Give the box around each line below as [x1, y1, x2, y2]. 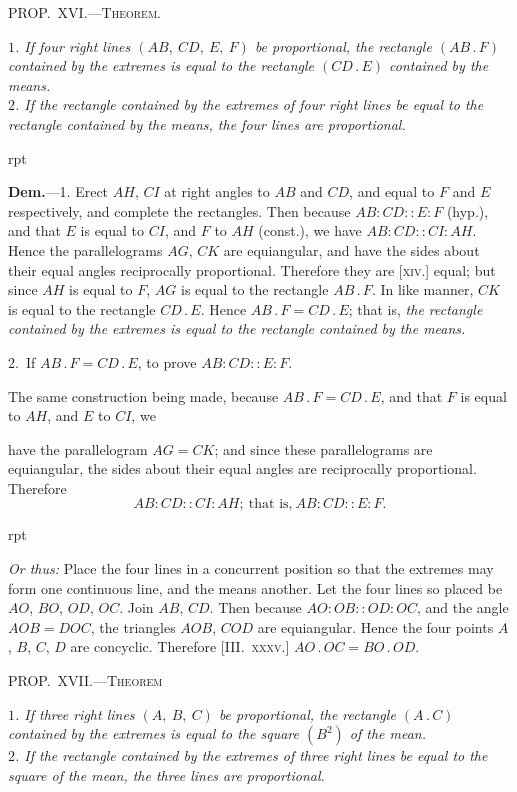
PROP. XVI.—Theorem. [8, 2, 161, 22]
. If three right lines [15, 703, 135, 724]
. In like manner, [371, 279, 474, 300]
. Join [119, 597, 154, 618]
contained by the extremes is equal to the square [8, 723, 299, 744]
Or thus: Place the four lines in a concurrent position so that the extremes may [8, 558, 494, 579]
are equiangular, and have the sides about [223, 239, 480, 260]
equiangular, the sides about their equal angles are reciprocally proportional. [8, 458, 477, 479]
